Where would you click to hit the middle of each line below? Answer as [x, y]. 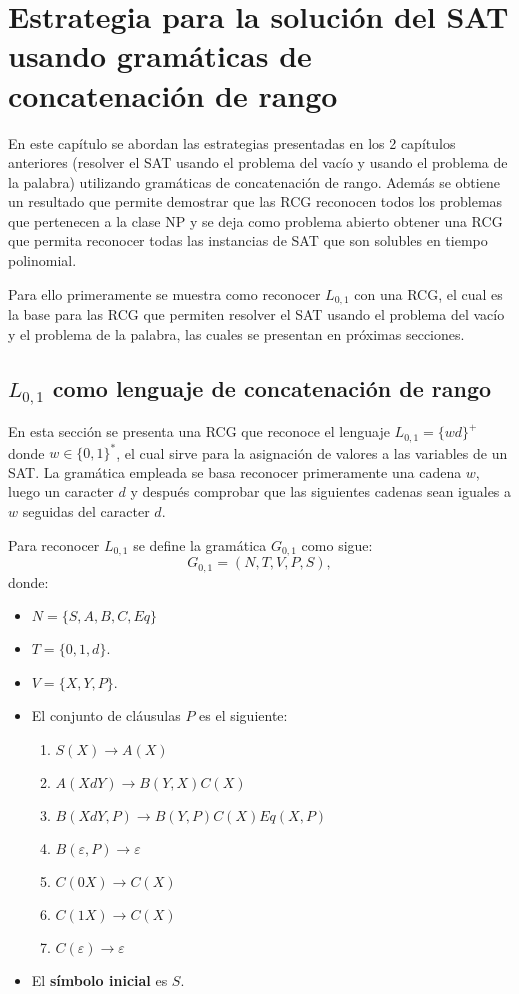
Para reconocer [54, 544]
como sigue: [337, 544]
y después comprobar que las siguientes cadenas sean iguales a [321, 491]
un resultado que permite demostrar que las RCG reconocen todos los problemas [255, 201]
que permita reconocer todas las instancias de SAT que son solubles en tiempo [248, 240]
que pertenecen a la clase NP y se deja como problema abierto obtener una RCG [255, 220]
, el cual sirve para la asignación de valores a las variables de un [312, 452]
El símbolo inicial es [99, 979]
